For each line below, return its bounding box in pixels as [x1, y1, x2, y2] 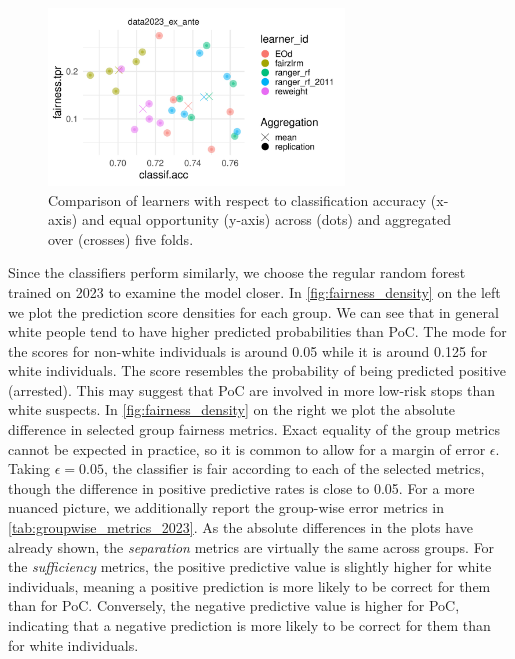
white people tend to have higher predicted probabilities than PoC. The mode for [8, 321, 507, 342]
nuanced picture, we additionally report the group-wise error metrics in [8, 497, 445, 518]
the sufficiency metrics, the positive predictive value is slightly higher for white [8, 556, 492, 577]
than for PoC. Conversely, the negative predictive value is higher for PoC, [8, 595, 460, 616]
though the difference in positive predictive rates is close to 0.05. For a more [8, 477, 475, 498]
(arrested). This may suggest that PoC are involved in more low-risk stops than [8, 379, 496, 400]
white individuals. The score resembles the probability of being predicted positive [8, 360, 506, 381]
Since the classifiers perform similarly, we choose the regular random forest [8, 262, 466, 283]
